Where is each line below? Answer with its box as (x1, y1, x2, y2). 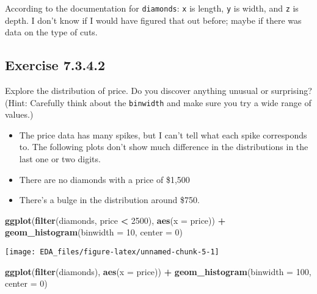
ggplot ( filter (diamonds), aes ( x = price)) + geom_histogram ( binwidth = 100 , (5, 265, 312, 278)
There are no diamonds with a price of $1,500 (19, 173, 190, 185)
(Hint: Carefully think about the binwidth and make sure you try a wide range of (5, 96, 312, 109)
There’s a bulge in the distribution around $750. (19, 193, 200, 206)
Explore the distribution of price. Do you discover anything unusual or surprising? (5, 84, 312, 97)
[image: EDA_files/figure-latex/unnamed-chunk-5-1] (5, 248, 219, 257)
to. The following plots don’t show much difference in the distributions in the (19, 140, 308, 153)
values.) (5, 108, 34, 121)
